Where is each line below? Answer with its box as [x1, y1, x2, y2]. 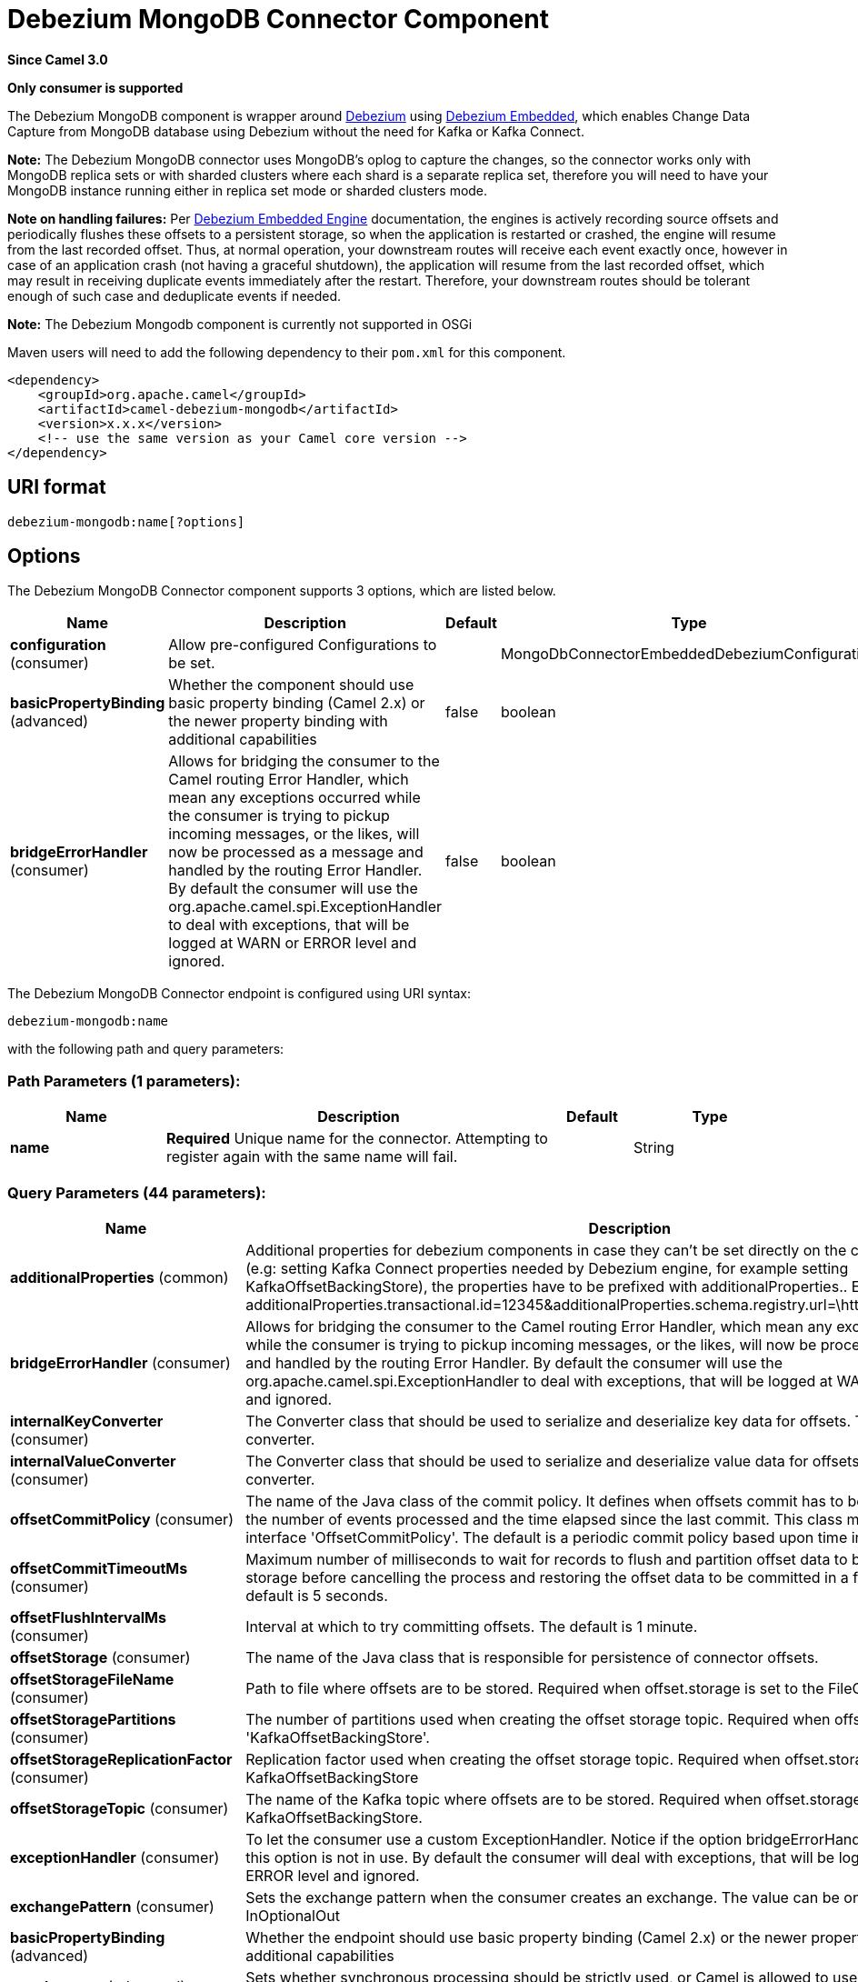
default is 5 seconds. [245, 1586, 388, 1605]
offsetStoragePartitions [10, 1709, 176, 1728]
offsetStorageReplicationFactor [10, 1749, 233, 1768]
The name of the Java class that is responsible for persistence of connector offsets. [245, 1647, 819, 1667]
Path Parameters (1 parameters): [7, 1071, 241, 1090]
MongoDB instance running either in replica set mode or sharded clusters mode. [7, 182, 488, 198]
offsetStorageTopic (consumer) [10, 1798, 229, 1817]
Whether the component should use [168, 676, 414, 695]
